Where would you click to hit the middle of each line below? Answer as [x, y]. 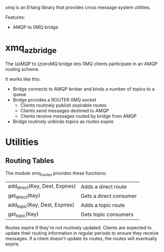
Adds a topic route [103, 205]
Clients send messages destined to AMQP [65, 110]
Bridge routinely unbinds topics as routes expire [63, 121]
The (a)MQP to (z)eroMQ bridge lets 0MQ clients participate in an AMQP [81, 64]
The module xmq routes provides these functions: [56, 174]
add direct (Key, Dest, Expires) [42, 187]
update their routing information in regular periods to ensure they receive [82, 233]
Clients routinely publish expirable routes [63, 105]
